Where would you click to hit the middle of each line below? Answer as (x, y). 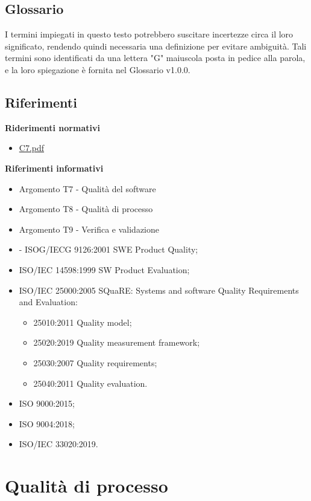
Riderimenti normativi (52, 127)
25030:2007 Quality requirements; (95, 362)
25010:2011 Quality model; (83, 322)
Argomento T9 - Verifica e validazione (89, 229)
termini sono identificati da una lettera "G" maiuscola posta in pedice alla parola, (155, 58)
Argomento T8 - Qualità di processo (86, 209)
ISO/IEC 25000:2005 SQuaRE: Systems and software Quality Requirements (159, 290)
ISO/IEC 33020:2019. (58, 444)
